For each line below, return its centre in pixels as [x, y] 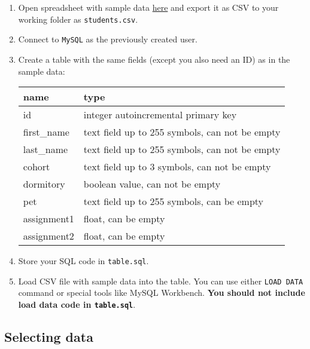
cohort [37, 167]
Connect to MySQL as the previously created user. [108, 39]
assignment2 [48, 236]
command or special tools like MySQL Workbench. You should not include [162, 293]
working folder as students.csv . [78, 19]
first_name [46, 132]
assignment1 [48, 219]
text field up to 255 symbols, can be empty [174, 201]
